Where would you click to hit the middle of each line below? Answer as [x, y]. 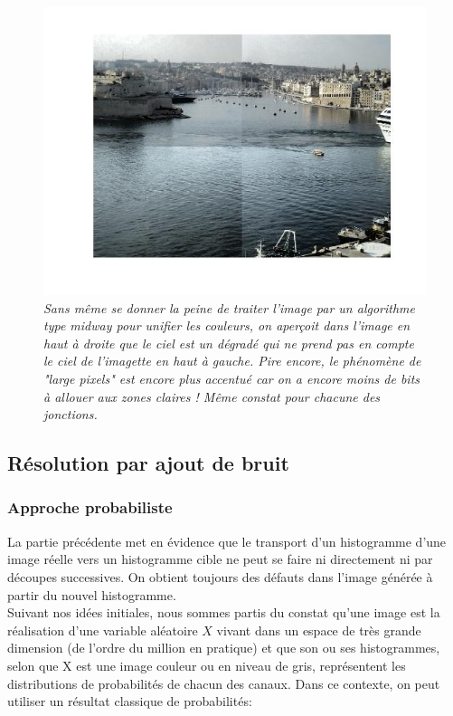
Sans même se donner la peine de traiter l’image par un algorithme [229, 307]
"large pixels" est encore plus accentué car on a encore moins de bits [232, 378]
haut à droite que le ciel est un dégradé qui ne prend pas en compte [229, 343]
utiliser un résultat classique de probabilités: [130, 701]
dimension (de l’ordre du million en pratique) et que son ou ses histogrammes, [224, 648]
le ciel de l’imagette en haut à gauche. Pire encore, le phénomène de [232, 361]
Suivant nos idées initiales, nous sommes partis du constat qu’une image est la [224, 612]
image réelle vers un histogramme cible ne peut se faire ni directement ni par [220, 559]
